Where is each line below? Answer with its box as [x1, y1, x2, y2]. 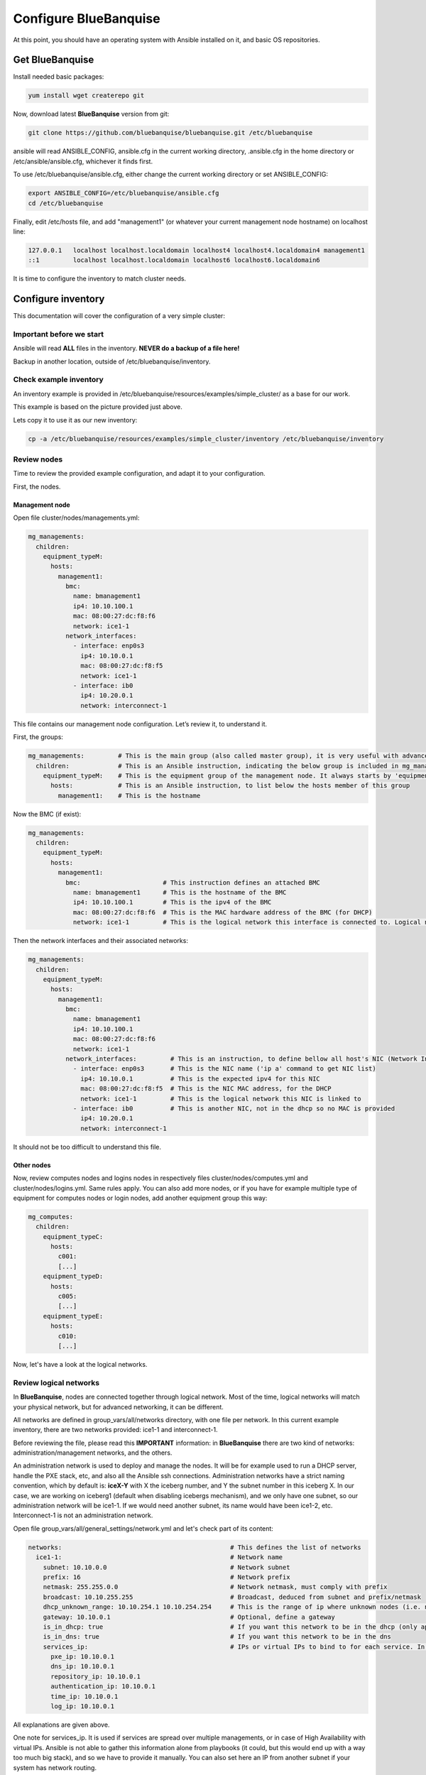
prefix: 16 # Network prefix [43, 1573, 290, 1581]
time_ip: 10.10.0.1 [50, 1692, 119, 1700]
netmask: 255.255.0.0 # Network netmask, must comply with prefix [43, 1583, 388, 1591]
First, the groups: [13, 733, 64, 741]
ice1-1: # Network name [35, 1553, 283, 1561]
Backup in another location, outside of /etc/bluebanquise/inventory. [13, 357, 211, 366]
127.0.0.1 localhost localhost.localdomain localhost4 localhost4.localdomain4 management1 [28, 246, 366, 254]
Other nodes [13, 1161, 51, 1169]
